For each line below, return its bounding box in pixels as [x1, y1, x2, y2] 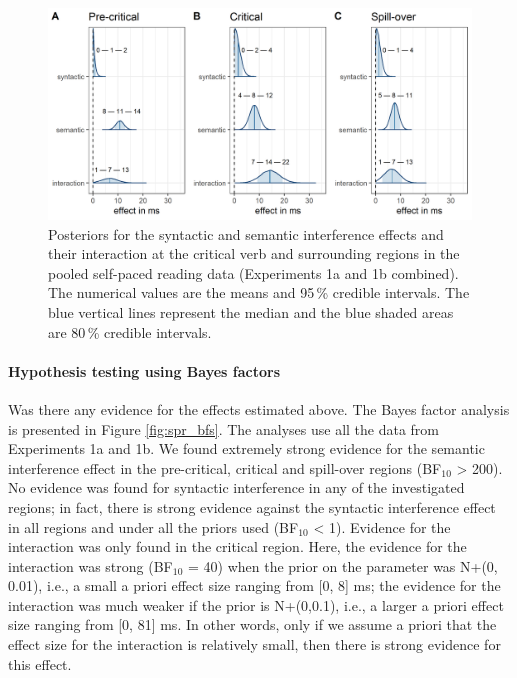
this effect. [8, 653, 72, 674]
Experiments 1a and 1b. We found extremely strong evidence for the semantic [8, 438, 485, 459]
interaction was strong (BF [8, 555, 173, 576]
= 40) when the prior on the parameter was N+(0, [187, 555, 498, 576]
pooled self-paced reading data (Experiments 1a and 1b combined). [48, 262, 459, 283]
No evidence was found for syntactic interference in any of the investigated [8, 477, 465, 498]
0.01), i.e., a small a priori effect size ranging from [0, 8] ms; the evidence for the [8, 575, 501, 596]
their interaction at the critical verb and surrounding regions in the [48, 243, 460, 264]
